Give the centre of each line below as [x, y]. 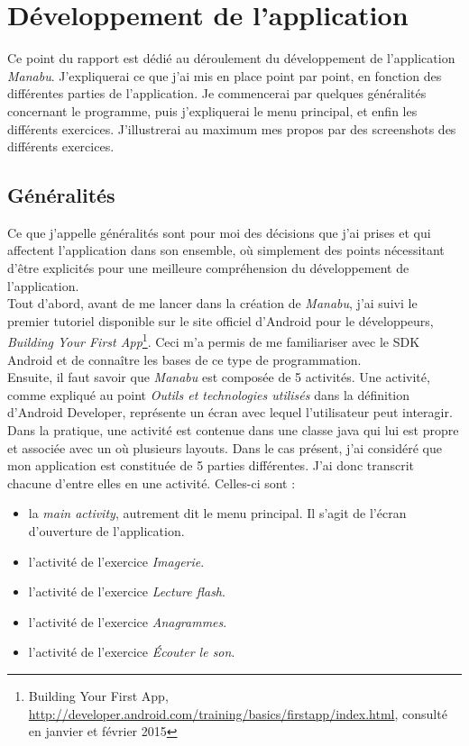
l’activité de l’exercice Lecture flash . [127, 591]
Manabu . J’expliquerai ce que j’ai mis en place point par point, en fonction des [225, 75]
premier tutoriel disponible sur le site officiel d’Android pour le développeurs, [221, 320]
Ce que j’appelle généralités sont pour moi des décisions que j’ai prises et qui [219, 232]
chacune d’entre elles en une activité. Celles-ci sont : [152, 482]
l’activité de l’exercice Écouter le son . [132, 652]
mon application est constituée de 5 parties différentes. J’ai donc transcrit [211, 465]
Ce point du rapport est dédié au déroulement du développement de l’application [231, 58]
